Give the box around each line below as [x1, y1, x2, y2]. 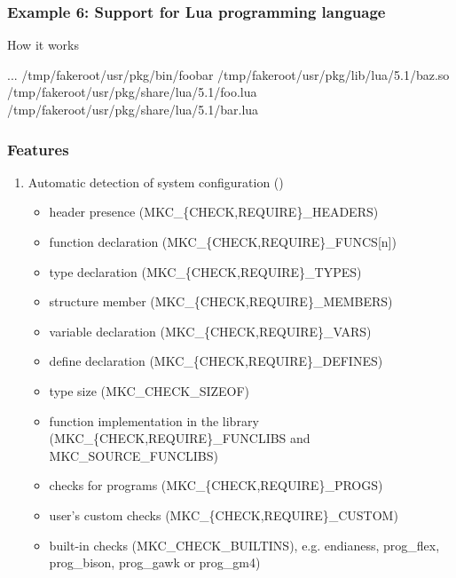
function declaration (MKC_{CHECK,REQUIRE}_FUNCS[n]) [49, 233, 397, 250]
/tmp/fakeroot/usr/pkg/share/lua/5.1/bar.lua [7, 100, 259, 118]
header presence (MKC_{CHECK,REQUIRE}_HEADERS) [49, 202, 379, 221]
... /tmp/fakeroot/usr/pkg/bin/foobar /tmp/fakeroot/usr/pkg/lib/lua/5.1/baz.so [7, 65, 450, 83]
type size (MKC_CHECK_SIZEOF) [49, 381, 250, 400]
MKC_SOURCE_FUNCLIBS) [49, 446, 218, 464]
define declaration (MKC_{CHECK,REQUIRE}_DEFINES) [49, 352, 383, 370]
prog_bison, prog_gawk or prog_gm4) [49, 553, 261, 572]
